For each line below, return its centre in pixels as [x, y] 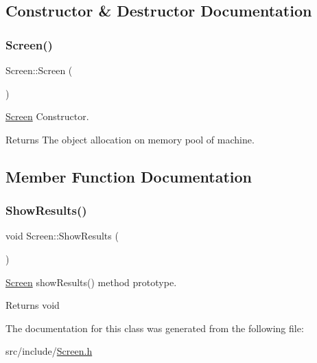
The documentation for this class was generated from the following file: [155, 328]
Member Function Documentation [129, 176]
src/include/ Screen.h [49, 351]
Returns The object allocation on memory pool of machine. [130, 139]
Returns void [33, 305]
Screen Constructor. [47, 116]
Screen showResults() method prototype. [91, 282]
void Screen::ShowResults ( [62, 236]
